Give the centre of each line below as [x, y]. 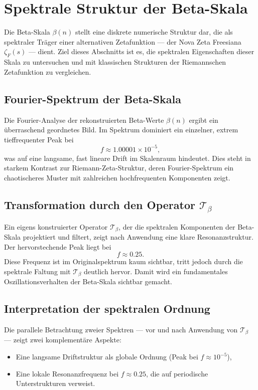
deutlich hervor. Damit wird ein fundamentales [156, 271]
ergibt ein [204, 120]
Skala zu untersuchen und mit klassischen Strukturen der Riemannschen [115, 62]
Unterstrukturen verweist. [55, 383]
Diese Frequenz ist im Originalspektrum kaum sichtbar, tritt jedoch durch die [123, 261]
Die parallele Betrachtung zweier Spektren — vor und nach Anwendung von [121, 330]
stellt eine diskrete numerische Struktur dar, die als [154, 32]
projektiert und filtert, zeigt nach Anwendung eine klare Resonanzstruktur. [138, 237]
